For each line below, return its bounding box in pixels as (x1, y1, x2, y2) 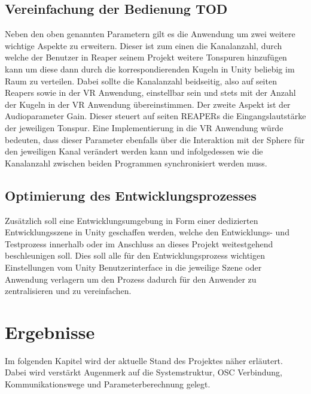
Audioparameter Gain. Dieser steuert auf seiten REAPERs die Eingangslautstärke (5, 110, 306, 122)
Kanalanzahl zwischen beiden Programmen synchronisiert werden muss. (5, 156, 267, 169)
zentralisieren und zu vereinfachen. (5, 284, 132, 297)
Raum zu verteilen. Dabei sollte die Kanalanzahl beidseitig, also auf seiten (5, 74, 277, 87)
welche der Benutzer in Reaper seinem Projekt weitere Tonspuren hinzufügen (5, 51, 287, 63)
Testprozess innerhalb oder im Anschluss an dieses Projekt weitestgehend (5, 237, 273, 250)
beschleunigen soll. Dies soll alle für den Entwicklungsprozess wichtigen (5, 249, 265, 262)
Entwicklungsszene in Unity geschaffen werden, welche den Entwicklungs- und (5, 226, 289, 238)
